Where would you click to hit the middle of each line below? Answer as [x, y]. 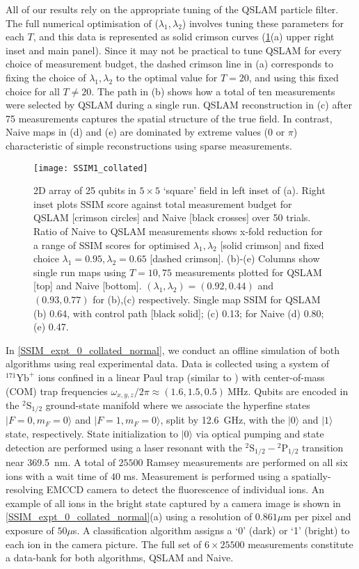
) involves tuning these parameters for [263, 23]
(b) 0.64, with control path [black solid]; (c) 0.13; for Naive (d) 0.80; [179, 313]
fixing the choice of [46, 77]
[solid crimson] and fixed [272, 245]
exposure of [30, 530]
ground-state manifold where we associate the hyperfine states [178, 404]
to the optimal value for [167, 77]
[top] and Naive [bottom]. [88, 286]
